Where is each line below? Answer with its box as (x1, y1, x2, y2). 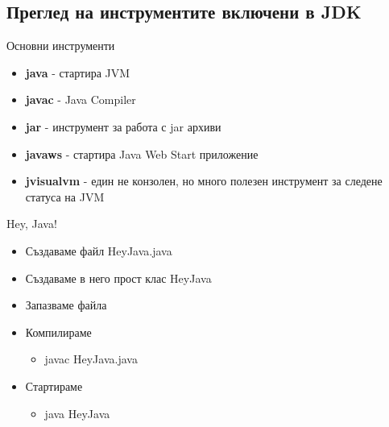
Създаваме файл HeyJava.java (25, 242, 172, 259)
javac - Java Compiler (25, 91, 136, 108)
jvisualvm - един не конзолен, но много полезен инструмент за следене (25, 172, 383, 189)
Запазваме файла (25, 296, 107, 313)
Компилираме (25, 323, 92, 340)
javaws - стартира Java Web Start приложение (25, 145, 259, 162)
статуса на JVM (25, 188, 105, 205)
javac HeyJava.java (44, 350, 138, 367)
